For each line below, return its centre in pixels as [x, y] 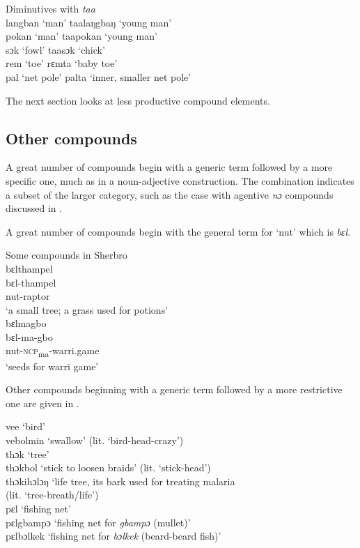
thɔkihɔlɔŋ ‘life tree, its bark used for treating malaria [120, 481]
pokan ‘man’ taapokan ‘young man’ [81, 36]
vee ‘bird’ [25, 426]
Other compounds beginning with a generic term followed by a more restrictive [174, 389]
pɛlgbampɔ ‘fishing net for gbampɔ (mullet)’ [98, 522]
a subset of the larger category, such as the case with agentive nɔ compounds [170, 194]
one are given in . [42, 403]
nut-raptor [28, 296]
